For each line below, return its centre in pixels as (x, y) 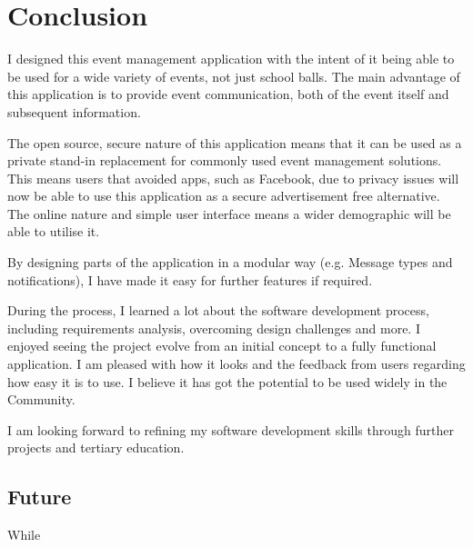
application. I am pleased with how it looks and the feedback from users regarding (236, 364)
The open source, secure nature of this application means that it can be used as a (235, 142)
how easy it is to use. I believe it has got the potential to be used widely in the (227, 381)
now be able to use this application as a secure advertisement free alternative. (224, 196)
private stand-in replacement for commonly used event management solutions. (225, 160)
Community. (41, 399)
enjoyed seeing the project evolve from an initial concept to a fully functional (222, 346)
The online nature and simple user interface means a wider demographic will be (229, 213)
